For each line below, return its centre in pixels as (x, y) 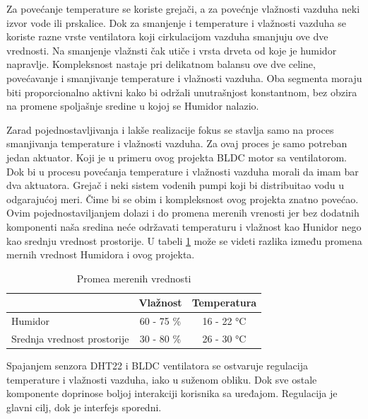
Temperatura (224, 303)
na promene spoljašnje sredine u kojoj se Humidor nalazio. (133, 106)
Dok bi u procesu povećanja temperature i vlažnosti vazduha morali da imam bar (183, 171)
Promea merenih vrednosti (134, 278)
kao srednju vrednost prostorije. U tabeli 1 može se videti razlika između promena (184, 240)
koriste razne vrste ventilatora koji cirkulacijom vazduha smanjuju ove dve (167, 36)
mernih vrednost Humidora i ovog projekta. (101, 254)
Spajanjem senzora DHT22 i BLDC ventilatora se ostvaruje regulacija (157, 366)
